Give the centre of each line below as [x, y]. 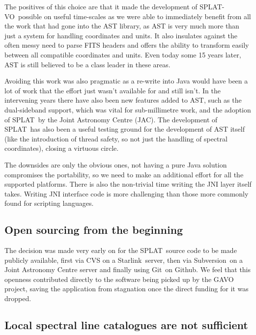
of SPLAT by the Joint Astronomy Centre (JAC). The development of [111, 119]
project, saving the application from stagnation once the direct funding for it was [127, 289]
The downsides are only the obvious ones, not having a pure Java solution [116, 164]
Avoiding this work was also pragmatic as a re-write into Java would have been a [126, 81]
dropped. [18, 298]
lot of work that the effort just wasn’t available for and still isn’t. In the [113, 90]
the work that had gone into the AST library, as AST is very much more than [122, 26]
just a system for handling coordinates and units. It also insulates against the [121, 35]
